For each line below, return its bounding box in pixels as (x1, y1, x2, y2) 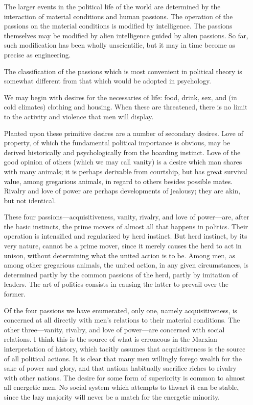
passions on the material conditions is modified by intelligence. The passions (4, 21, 232, 31)
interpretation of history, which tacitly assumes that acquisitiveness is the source (4, 344, 246, 353)
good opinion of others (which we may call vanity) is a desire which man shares (4, 157, 242, 167)
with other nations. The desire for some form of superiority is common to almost (4, 372, 246, 382)
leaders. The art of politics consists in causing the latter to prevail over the (4, 279, 229, 289)
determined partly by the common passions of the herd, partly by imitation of (4, 269, 238, 279)
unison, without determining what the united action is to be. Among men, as (4, 250, 235, 260)
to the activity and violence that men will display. (4, 111, 154, 121)
